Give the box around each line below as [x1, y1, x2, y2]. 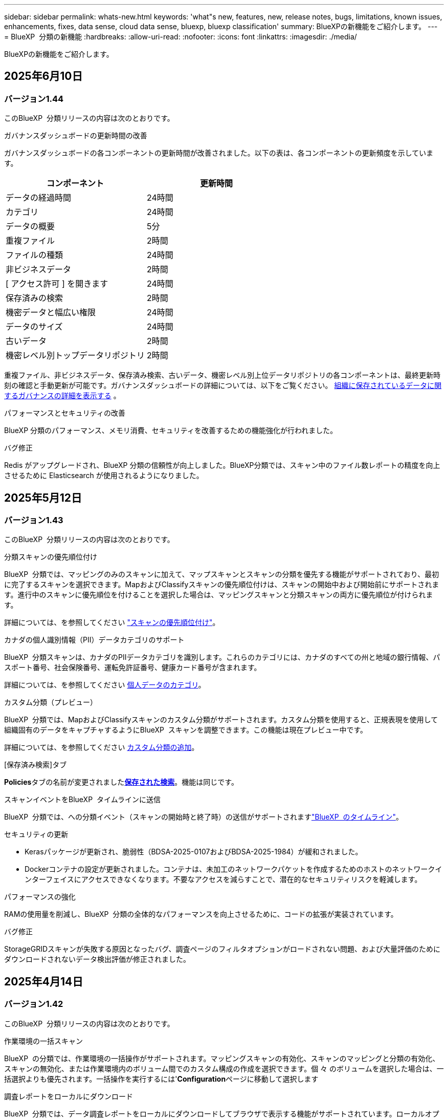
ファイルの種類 [6, 250, 63, 261]
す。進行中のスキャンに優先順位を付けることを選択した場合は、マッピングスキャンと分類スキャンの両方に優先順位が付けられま [4, 590, 433, 599]
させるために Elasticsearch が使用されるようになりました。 [4, 471, 204, 480]
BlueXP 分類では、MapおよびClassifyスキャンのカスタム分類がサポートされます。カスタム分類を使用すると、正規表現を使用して [4, 715, 438, 724]
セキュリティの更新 [4, 830, 69, 839]
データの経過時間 [6, 192, 72, 203]
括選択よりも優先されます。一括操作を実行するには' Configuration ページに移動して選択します [4, 1074, 319, 1083]
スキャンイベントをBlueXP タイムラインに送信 [4, 795, 161, 804]
